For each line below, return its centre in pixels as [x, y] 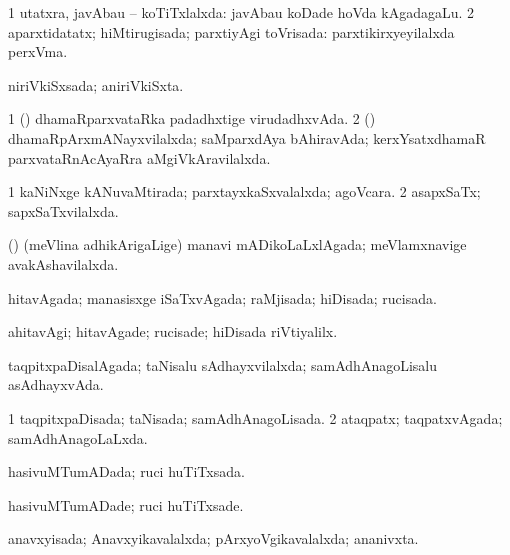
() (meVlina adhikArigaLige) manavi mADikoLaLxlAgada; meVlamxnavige [237, 244]
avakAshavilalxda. [63, 263]
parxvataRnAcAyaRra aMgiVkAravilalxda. [139, 157]
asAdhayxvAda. [56, 384]
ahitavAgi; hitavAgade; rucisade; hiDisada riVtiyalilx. [173, 331]
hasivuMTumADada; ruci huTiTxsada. [126, 471]
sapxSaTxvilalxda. [63, 210]
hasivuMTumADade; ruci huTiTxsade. [126, 504]
